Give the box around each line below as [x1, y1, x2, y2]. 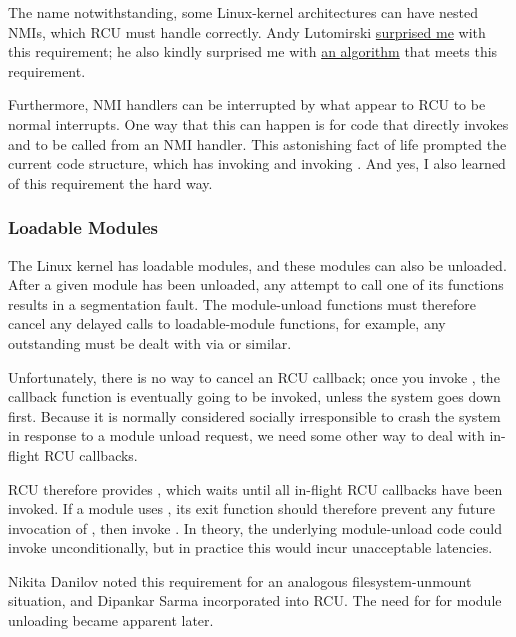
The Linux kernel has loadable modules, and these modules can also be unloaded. [8, 254, 507, 275]
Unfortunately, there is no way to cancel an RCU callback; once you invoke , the [8, 366, 500, 387]
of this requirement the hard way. [8, 172, 213, 193]
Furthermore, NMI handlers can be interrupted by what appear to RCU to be [8, 94, 486, 115]
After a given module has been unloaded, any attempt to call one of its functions [8, 274, 504, 295]
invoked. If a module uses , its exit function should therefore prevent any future [8, 498, 495, 519]
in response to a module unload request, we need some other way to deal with [8, 425, 485, 446]
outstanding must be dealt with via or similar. [8, 332, 292, 353]
